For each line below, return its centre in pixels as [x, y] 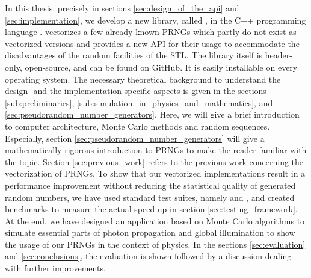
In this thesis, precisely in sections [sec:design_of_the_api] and [122, 8]
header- [279, 55]
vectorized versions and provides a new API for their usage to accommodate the [152, 43]
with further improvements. [55, 268]
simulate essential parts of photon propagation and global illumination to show [150, 232]
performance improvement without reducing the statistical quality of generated [150, 185]
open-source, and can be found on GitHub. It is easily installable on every [161, 67]
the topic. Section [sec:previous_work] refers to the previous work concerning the [154, 161]
